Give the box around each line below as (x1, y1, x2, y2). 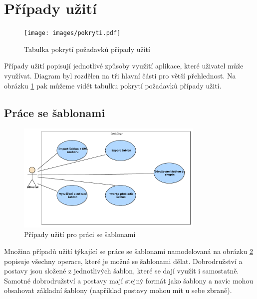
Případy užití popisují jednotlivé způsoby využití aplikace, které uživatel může (4, 60, 244, 71)
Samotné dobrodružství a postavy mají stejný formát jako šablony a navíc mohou (4, 275, 254, 285)
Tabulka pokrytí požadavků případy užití (24, 43, 150, 54)
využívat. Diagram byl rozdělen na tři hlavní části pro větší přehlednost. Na (4, 70, 236, 80)
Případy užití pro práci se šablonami (24, 229, 136, 239)
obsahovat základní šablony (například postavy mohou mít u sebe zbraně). (4, 285, 232, 295)
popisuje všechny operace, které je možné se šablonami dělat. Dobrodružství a (4, 255, 243, 266)
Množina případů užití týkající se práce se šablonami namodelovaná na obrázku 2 (4, 245, 253, 256)
